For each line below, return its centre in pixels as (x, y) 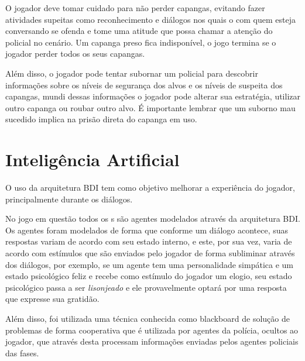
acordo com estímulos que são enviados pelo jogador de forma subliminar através (150, 253)
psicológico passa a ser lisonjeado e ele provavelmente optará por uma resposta (146, 287)
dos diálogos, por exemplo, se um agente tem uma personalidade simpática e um (149, 264)
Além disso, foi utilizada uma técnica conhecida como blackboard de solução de (148, 318)
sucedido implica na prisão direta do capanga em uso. (101, 119)
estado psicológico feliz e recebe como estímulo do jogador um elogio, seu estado (149, 276)
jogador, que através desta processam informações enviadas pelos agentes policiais (152, 341)
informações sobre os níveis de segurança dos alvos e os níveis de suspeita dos (144, 85)
